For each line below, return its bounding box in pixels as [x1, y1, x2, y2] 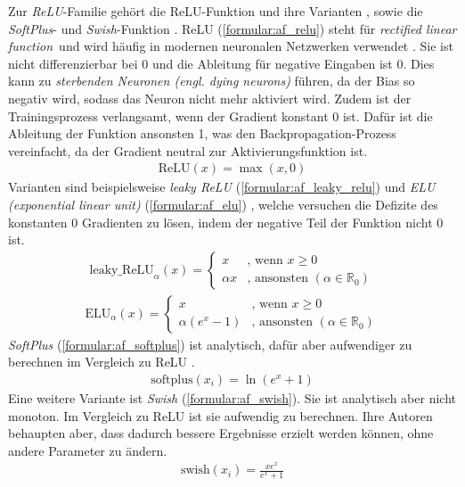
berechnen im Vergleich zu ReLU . [8, 352, 195, 371]
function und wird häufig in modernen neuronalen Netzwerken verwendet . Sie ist [8, 37, 453, 55]
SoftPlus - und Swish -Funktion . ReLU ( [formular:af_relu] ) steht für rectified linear [8, 19, 457, 37]
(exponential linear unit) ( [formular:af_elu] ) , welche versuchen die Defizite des [8, 194, 438, 213]
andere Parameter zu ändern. [8, 441, 167, 459]
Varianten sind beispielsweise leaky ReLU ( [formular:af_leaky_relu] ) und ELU [8, 177, 436, 196]
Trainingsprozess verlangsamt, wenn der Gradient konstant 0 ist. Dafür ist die [8, 106, 433, 125]
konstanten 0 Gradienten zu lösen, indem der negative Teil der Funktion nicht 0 [8, 212, 444, 231]
